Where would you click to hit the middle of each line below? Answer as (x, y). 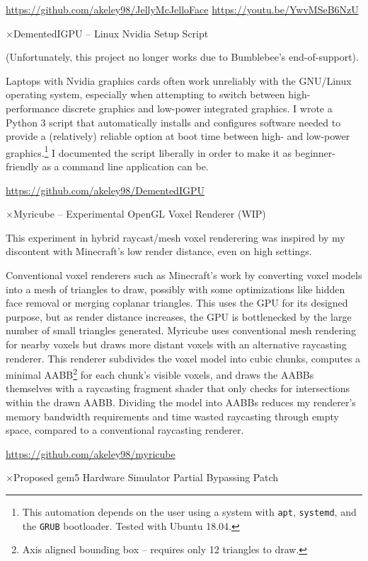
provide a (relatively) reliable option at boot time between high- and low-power (178, 136)
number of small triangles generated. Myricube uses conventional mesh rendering (181, 330)
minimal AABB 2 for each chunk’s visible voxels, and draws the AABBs (160, 373)
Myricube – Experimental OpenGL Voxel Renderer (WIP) (139, 214)
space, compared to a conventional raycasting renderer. (125, 430)
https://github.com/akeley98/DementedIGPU (105, 190)
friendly (22, 166)
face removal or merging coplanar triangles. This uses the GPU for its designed (177, 303)
